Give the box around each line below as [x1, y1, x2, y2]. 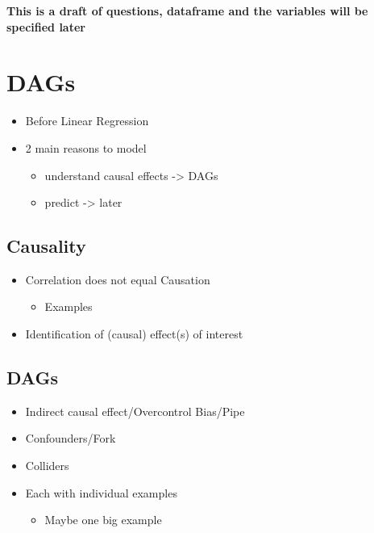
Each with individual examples [25, 484, 177, 501]
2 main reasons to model [25, 139, 147, 156]
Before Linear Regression [25, 112, 149, 129]
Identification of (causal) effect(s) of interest [25, 325, 243, 342]
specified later [6, 18, 85, 35]
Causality [6, 233, 86, 258]
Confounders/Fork [25, 430, 116, 447]
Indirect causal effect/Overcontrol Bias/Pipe [25, 402, 245, 419]
